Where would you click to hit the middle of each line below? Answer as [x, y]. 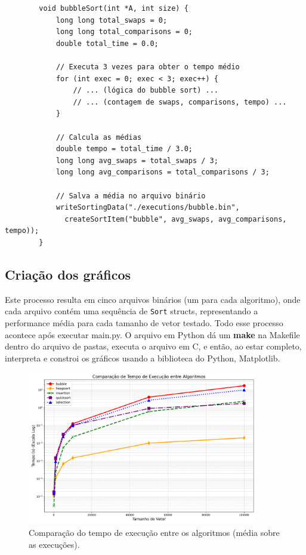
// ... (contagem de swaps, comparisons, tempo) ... [180, 102]
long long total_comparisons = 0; [124, 32]
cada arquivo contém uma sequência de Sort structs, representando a [132, 311]
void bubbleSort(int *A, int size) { [114, 8]
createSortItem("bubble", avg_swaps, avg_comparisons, [176, 219]
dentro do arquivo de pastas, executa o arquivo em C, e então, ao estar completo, [153, 346]
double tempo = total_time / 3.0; [124, 149]
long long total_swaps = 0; [112, 20]
